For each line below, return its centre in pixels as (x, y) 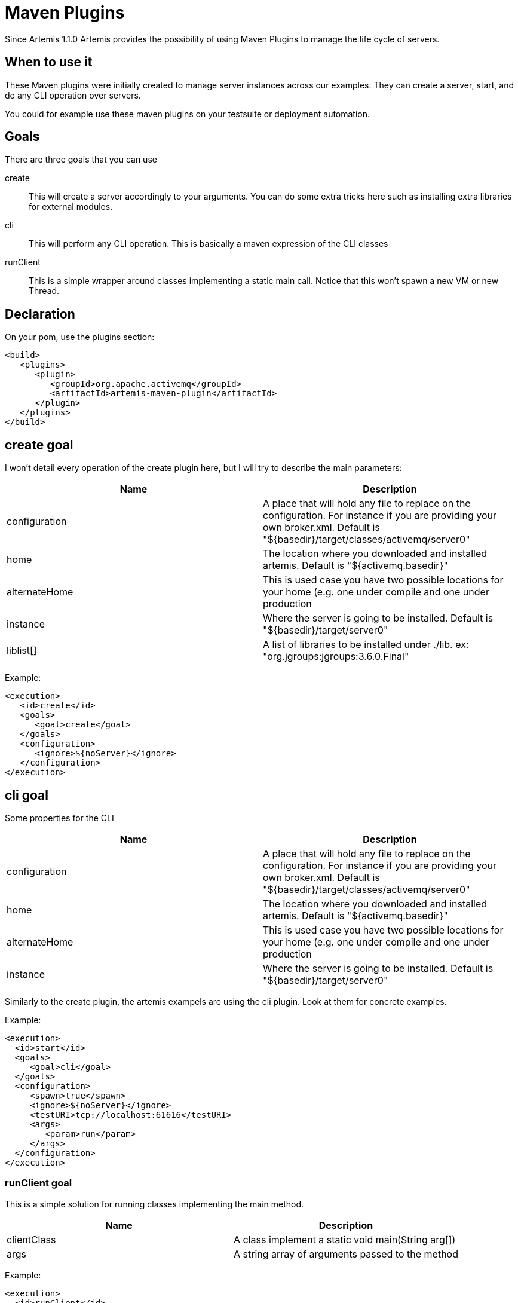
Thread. (44, 291)
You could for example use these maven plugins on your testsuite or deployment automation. (188, 114)
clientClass (31, 1239)
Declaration (40, 314)
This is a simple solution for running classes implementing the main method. (154, 1204)
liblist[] (22, 651)
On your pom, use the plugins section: (80, 337)
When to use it (49, 62)
